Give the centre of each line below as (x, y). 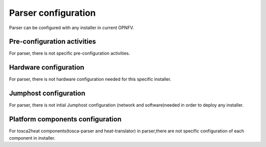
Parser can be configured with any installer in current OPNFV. (71, 28)
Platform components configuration (65, 119)
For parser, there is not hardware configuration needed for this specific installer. (90, 79)
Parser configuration (52, 13)
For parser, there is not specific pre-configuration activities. (69, 53)
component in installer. (32, 138)
